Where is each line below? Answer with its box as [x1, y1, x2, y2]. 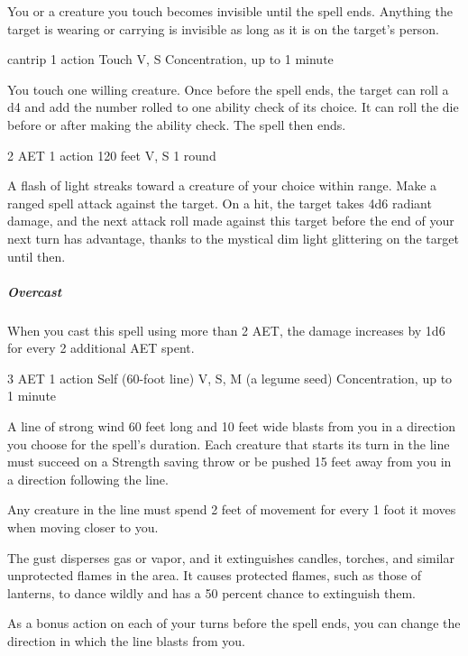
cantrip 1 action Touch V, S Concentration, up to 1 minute [7, 50, 334, 69]
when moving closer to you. [7, 518, 159, 537]
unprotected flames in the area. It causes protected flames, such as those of [7, 566, 422, 585]
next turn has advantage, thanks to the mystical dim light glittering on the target [7, 228, 459, 247]
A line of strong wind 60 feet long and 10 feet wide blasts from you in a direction [7, 417, 455, 436]
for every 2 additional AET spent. [7, 338, 195, 357]
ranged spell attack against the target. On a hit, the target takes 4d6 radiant [7, 193, 432, 212]
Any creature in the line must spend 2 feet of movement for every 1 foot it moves [7, 500, 456, 519]
